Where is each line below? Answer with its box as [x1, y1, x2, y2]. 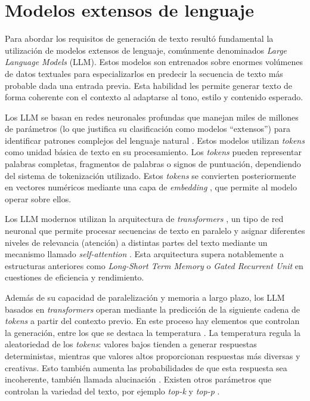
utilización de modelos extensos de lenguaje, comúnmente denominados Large [5, 44, 287, 56]
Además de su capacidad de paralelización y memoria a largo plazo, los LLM [5, 291, 285, 303]
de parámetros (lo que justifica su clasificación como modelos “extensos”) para [5, 122, 290, 135]
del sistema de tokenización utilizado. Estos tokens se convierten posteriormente [5, 169, 296, 181]
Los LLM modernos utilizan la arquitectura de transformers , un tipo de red [5, 212, 284, 225]
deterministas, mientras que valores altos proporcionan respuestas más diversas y [5, 349, 300, 362]
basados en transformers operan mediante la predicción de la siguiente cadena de [5, 303, 300, 315]
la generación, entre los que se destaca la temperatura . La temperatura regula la [5, 326, 301, 338]
